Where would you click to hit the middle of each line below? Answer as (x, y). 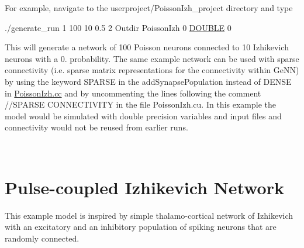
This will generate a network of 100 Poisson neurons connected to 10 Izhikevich (147, 47)
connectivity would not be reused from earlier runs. (96, 127)
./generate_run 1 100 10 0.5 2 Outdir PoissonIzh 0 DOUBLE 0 (118, 27)
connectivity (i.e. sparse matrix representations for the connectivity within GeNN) (152, 70)
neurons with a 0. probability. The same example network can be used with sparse (152, 58)
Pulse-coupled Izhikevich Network (144, 187)
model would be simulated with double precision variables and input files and (143, 116)
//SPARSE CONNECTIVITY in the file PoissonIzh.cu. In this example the (140, 104)
